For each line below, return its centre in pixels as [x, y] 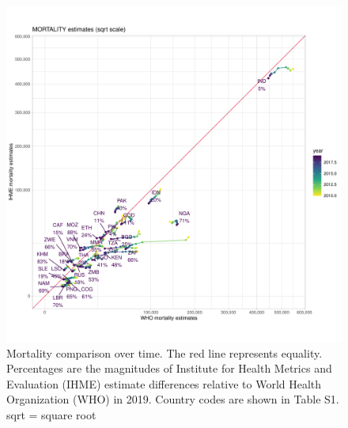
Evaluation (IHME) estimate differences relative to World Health [164, 383]
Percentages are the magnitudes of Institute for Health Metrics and [169, 368]
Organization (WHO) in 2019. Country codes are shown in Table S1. [173, 399]
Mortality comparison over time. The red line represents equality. [165, 352]
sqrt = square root [51, 414]
